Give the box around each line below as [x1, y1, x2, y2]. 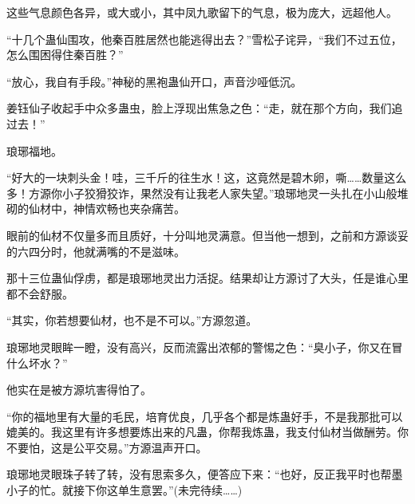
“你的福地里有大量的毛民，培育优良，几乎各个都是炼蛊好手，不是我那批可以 [6, 408, 403, 424]
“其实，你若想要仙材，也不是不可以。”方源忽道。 [6, 312, 258, 329]
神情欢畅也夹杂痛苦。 [73, 200, 185, 217]
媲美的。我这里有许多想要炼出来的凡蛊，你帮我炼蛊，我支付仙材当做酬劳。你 [6, 423, 409, 440]
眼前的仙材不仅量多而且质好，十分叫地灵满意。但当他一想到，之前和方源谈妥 [6, 226, 409, 243]
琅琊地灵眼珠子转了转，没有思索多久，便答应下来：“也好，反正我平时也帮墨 [6, 466, 403, 482]
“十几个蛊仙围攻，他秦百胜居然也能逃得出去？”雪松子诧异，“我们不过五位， [6, 30, 402, 47]
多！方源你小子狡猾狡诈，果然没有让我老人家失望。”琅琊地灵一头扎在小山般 [6, 184, 397, 201]
